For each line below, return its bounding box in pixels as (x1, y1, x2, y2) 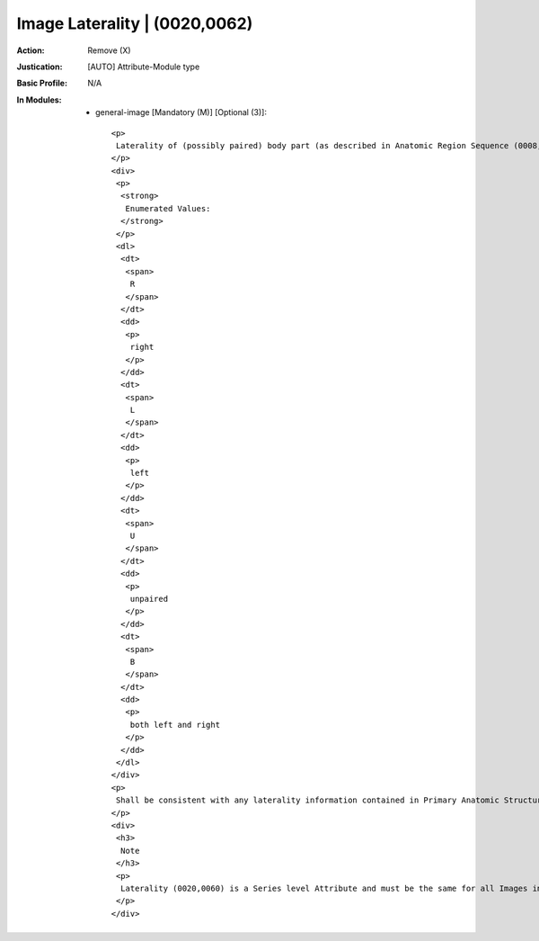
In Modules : (16, 94, 62, 105)
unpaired (129, 594, 169, 604)
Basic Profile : (16, 77, 67, 89)
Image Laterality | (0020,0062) (16, 13, 253, 33)
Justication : (16, 61, 63, 72)
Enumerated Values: (125, 203, 211, 213)
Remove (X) (87, 45, 131, 56)
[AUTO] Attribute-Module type (87, 61, 200, 72)
